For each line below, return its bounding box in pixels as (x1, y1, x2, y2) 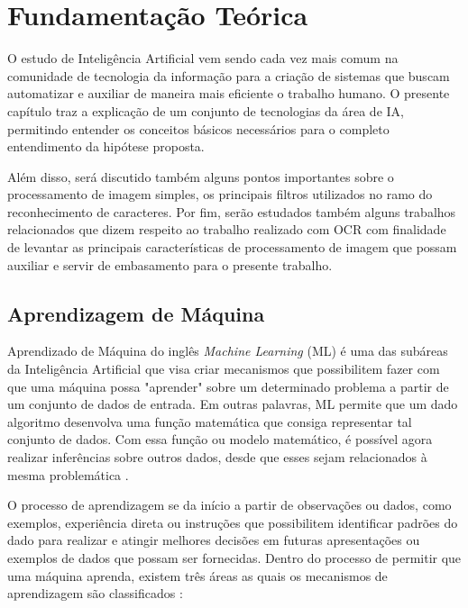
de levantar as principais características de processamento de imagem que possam (7, 238, 457, 257)
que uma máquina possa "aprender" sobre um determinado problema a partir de (7, 377, 449, 395)
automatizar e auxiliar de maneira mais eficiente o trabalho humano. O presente (7, 84, 450, 103)
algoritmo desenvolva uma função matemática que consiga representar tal (7, 412, 412, 431)
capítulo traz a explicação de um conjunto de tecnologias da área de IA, (7, 101, 404, 120)
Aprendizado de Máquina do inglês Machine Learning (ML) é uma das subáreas (7, 341, 448, 360)
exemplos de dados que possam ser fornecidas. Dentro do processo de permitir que (7, 548, 462, 567)
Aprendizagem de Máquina (7, 299, 265, 327)
